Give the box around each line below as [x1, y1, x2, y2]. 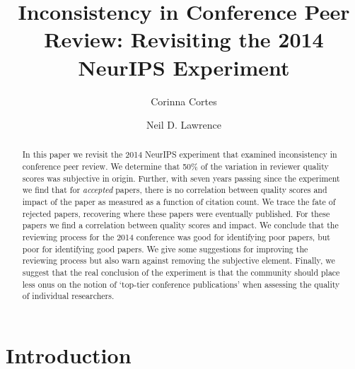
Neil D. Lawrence [146, 117, 221, 132]
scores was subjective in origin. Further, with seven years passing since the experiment [22, 172, 340, 184]
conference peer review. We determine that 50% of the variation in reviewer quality [22, 160, 329, 172]
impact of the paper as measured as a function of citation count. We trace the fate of [22, 196, 336, 208]
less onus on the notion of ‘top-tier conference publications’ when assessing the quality [22, 278, 340, 290]
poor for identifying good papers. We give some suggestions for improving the [22, 242, 308, 254]
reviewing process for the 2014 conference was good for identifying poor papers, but [22, 231, 330, 243]
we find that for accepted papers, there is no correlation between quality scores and [22, 184, 327, 196]
